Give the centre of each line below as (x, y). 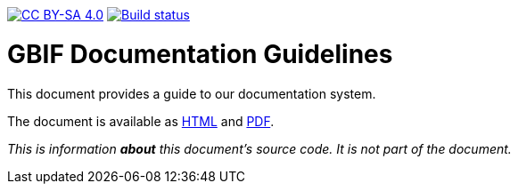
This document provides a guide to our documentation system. (192, 93)
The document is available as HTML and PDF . (141, 121)
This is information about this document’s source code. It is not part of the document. (259, 148)
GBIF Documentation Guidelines (200, 54)
